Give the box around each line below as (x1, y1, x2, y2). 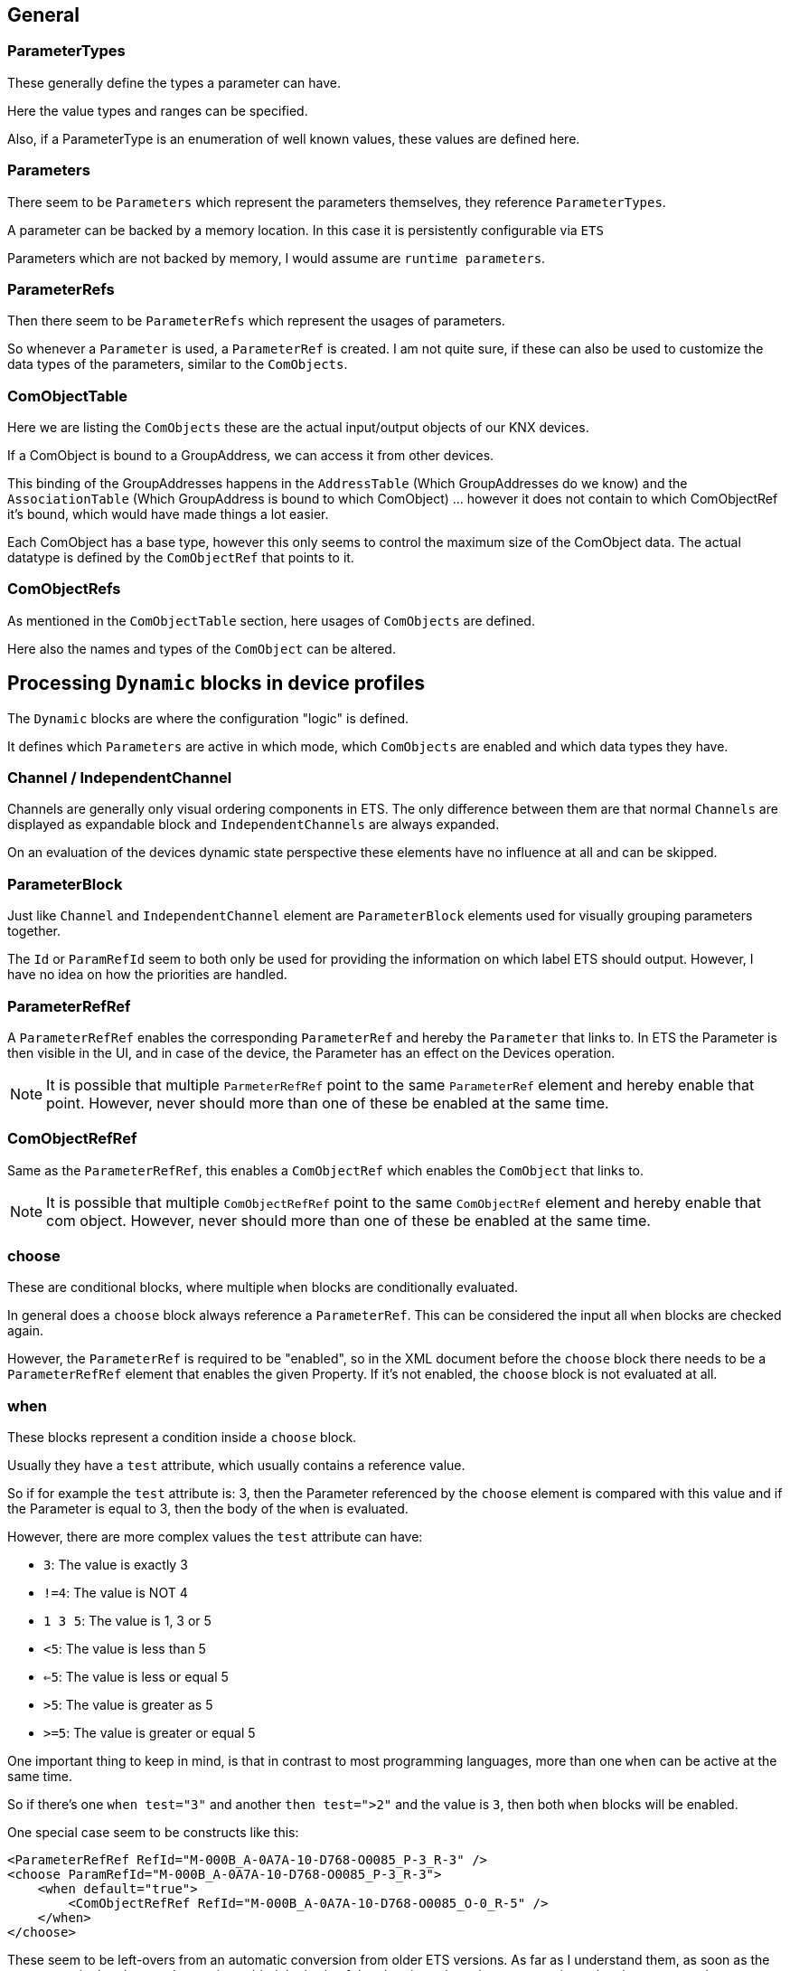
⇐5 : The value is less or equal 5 (43, 1669, 229, 1685)
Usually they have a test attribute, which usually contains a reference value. (7, 1457, 466, 1474)
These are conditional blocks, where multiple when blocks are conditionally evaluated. (7, 1279, 519, 1296)
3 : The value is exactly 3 (43, 1557, 188, 1573)
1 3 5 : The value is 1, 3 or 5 (43, 1613, 212, 1629)
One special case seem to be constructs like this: (7, 1825, 299, 1841)
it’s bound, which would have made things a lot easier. (7, 506, 329, 523)
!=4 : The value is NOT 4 (43, 1585, 188, 1601)
